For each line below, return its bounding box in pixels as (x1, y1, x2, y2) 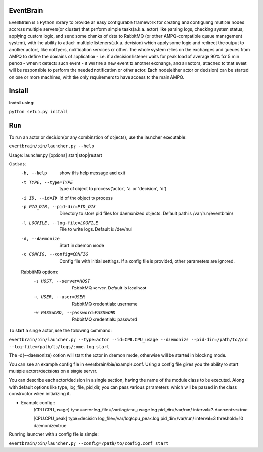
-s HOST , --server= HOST (33, 278, 90, 284)
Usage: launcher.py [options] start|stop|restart (9, 152, 102, 158)
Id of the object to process (59, 195, 113, 201)
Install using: (9, 100, 35, 105)
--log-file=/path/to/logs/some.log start (9, 344, 110, 349)
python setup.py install (9, 109, 68, 114)
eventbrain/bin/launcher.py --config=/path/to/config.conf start (9, 441, 169, 446)
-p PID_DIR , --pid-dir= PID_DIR (21, 204, 96, 209)
